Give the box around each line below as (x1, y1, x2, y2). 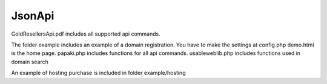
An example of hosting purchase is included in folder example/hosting (11, 69, 186, 77)
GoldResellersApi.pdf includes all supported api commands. (11, 30, 160, 37)
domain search (11, 58, 48, 65)
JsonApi (11, 9, 54, 22)
